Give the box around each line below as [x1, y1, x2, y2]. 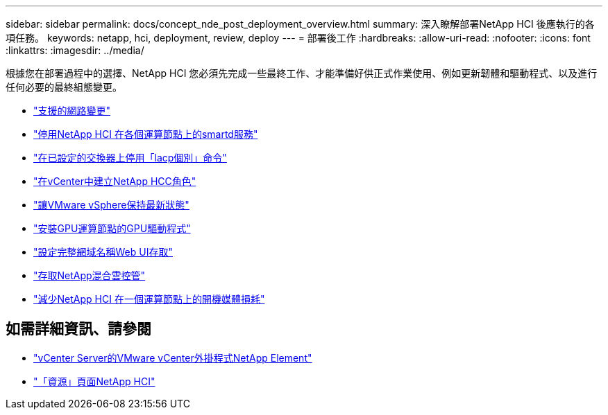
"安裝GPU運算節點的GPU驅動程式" [33, 222, 191, 234]
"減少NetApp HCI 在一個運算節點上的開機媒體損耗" [33, 293, 265, 305]
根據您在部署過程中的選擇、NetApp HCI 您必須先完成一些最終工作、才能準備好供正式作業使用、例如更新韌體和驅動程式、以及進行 [6, 67, 598, 79]
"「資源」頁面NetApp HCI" [33, 375, 155, 387]
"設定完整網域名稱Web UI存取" [33, 246, 173, 258]
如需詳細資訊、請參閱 [6, 320, 151, 338]
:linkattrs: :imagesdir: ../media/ [6, 44, 144, 56]
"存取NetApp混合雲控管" [33, 270, 146, 281]
